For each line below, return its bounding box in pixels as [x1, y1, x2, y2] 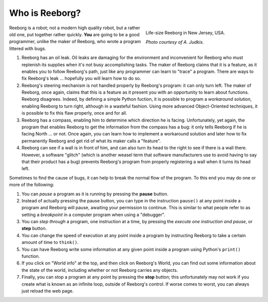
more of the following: [9, 181, 55, 188]
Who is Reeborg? [9, 7, 81, 18]
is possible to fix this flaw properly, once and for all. [21, 110, 128, 116]
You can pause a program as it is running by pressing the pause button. [21, 191, 169, 197]
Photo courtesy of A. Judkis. [145, 39, 204, 45]
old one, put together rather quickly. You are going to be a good [9, 31, 140, 37]
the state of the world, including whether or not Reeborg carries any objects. [21, 267, 178, 273]
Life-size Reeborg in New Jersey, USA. [145, 30, 225, 36]
